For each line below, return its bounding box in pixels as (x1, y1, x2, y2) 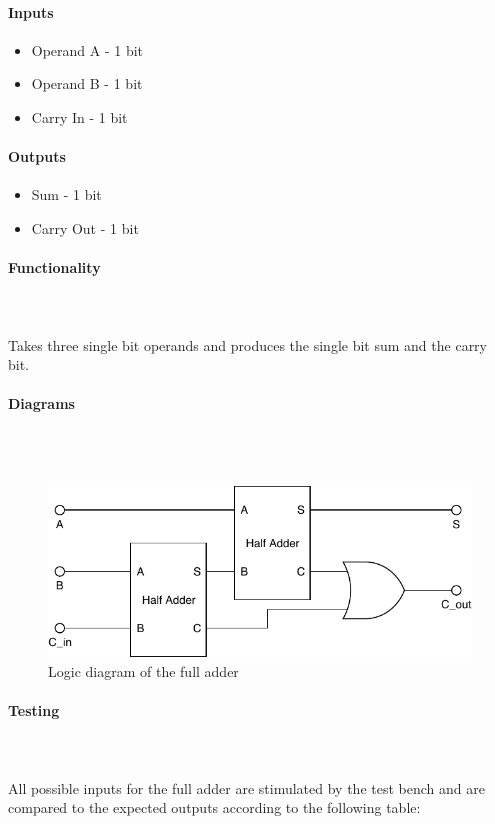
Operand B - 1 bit (31, 73, 143, 94)
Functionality (8, 257, 101, 278)
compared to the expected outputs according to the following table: (8, 797, 421, 818)
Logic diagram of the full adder (48, 661, 239, 682)
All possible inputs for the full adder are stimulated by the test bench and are (8, 777, 485, 798)
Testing (8, 700, 60, 721)
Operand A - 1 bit (31, 39, 144, 60)
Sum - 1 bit (31, 184, 102, 205)
